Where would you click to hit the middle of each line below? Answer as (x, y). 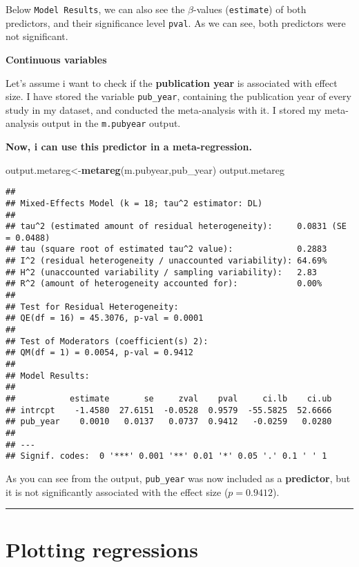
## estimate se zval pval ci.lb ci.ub (169, 399)
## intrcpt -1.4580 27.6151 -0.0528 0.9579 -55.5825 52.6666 (169, 410)
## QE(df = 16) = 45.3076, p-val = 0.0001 (105, 318)
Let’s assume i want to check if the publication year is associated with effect (172, 82)
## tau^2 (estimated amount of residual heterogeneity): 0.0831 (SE (176, 227)
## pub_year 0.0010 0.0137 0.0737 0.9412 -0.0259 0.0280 (169, 422)
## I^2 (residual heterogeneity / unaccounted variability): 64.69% (166, 261)
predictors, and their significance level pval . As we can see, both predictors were (176, 22)
